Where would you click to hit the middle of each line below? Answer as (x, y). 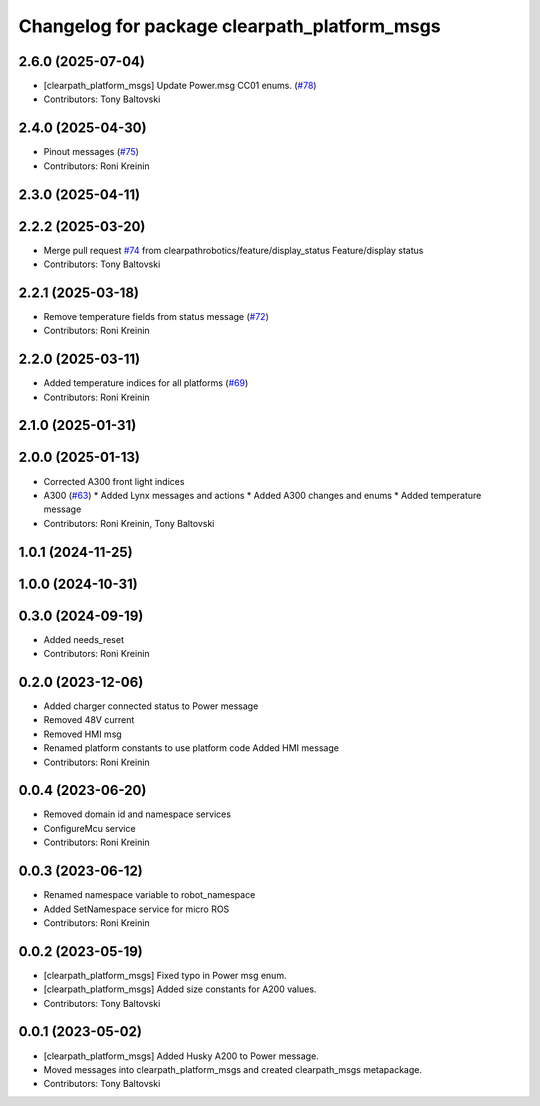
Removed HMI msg (82, 734)
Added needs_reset (84, 639)
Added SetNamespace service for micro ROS (136, 909)
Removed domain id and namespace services (137, 814)
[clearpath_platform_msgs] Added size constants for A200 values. (180, 989)
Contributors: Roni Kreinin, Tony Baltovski (129, 523)
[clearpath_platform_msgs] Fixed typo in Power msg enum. (165, 975)
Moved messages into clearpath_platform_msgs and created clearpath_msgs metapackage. (233, 1069)
